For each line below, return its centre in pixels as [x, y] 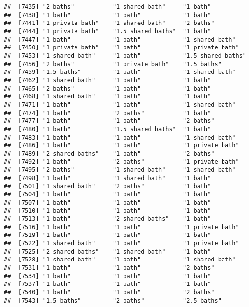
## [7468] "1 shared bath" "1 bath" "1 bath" [108, 97]
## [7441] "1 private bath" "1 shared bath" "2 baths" [109, 23]
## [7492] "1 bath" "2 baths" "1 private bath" [122, 162]
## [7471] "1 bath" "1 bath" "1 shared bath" [120, 105]
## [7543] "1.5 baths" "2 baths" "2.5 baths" [113, 300]
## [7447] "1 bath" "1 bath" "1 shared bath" [120, 39]
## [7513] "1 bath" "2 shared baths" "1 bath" [108, 219]
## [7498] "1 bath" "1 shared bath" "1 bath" [108, 178]
